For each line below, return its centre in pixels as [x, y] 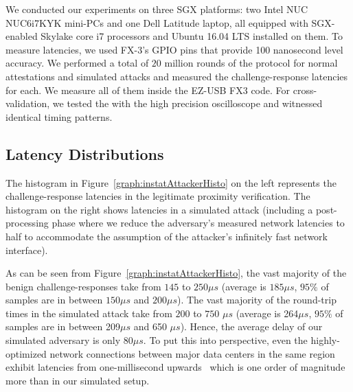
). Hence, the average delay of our [251, 326]
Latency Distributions [85, 153]
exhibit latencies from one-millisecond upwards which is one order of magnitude [175, 367]
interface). [27, 250]
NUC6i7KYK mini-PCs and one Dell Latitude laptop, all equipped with [157, 22]
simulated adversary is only [63, 340]
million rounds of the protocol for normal [251, 63]
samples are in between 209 [63, 326]
